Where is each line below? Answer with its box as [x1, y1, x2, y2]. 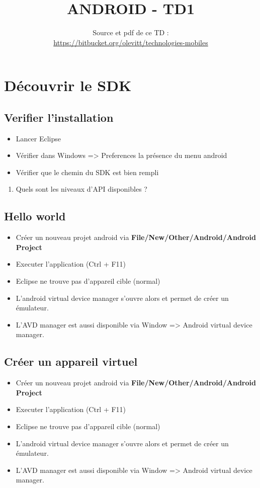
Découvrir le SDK [4, 75, 132, 96]
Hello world [4, 208, 66, 224]
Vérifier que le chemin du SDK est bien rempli [16, 167, 159, 177]
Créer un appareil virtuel [4, 354, 138, 369]
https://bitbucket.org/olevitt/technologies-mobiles [53, 37, 208, 47]
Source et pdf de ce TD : [93, 27, 169, 38]
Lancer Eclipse [16, 133, 61, 143]
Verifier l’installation [4, 109, 114, 125]
